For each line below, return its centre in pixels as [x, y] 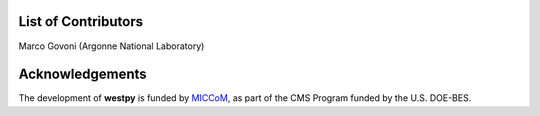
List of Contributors [81, 21]
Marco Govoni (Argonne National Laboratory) [111, 46]
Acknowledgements [82, 74]
